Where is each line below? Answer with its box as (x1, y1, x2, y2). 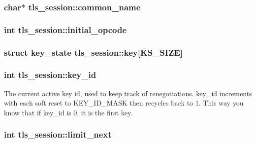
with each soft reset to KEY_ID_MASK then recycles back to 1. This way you (4, 98, 244, 108)
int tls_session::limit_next (4, 128, 112, 141)
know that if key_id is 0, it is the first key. (4, 107, 133, 117)
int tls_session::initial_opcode (4, 23, 127, 36)
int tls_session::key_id (4, 69, 96, 81)
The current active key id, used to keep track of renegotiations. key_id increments (4, 88, 252, 98)
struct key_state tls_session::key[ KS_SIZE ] (4, 46, 183, 58)
